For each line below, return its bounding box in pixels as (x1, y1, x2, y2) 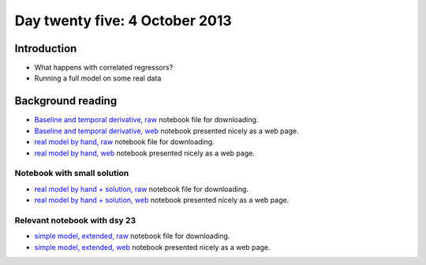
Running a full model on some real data (34, 73, 162, 83)
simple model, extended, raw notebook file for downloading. (34, 231, 230, 241)
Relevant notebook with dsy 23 (14, 215, 136, 226)
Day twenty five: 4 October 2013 (14, 12, 232, 29)
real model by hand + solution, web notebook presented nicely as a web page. (34, 196, 290, 205)
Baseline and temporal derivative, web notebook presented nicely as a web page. (34, 126, 299, 136)
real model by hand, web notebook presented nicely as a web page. (34, 148, 256, 158)
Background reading (14, 95, 118, 108)
